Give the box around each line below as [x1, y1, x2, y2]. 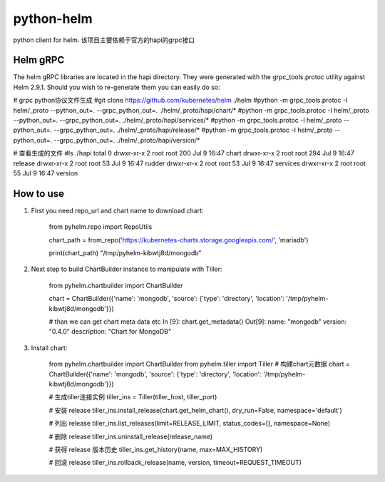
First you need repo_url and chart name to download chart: [31, 206, 204, 215]
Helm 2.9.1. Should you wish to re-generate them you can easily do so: [13, 83, 220, 91]
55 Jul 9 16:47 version [13, 168, 78, 178]
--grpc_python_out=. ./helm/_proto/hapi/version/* [53, 135, 200, 144]
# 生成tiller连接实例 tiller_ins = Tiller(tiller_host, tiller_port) [48, 393, 217, 401]
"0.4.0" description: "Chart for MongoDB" [48, 327, 172, 336]
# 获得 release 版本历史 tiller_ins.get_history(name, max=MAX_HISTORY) [48, 445, 263, 453]
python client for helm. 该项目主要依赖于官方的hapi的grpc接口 [13, 36, 195, 44]
